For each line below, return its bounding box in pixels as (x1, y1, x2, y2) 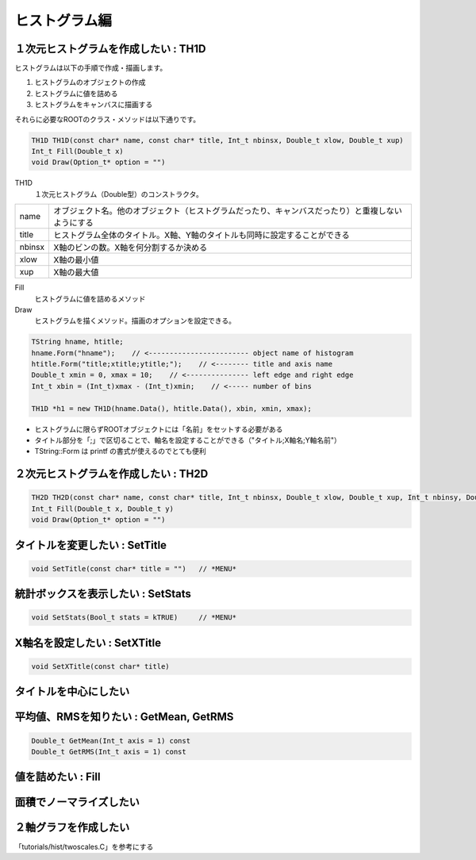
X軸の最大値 (52, 267, 99, 278)
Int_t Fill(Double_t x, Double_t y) (31, 504, 175, 513)
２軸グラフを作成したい (14, 821, 130, 835)
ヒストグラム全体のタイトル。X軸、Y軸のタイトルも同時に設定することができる (52, 230, 350, 241)
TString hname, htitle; (31, 337, 125, 347)
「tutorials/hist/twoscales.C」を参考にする (14, 842, 154, 851)
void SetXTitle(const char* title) (31, 662, 170, 670)
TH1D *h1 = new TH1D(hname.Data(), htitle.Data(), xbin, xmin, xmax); (31, 404, 313, 413)
